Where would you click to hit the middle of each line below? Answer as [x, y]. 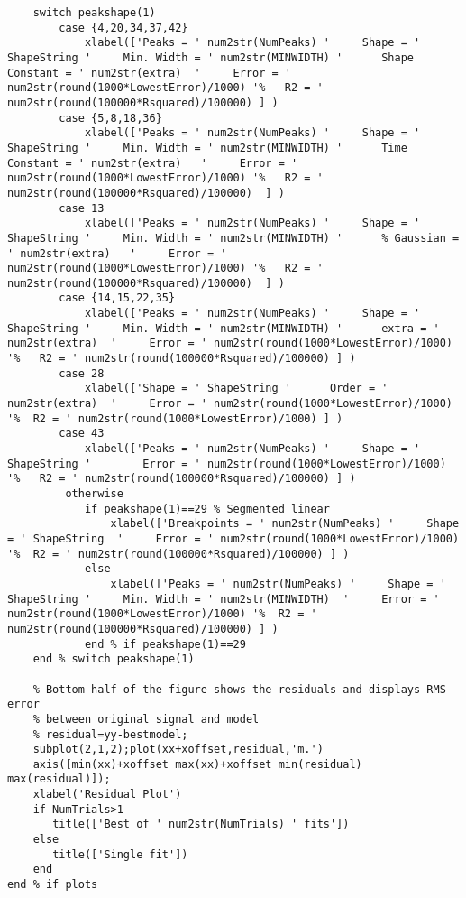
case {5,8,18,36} [110, 118]
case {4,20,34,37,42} [123, 28]
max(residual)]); [59, 779]
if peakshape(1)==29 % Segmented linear [207, 509]
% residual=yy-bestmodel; [110, 734]
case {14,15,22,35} [117, 298]
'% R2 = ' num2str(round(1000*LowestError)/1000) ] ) [175, 418]
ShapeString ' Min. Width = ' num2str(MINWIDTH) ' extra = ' [224, 328]
